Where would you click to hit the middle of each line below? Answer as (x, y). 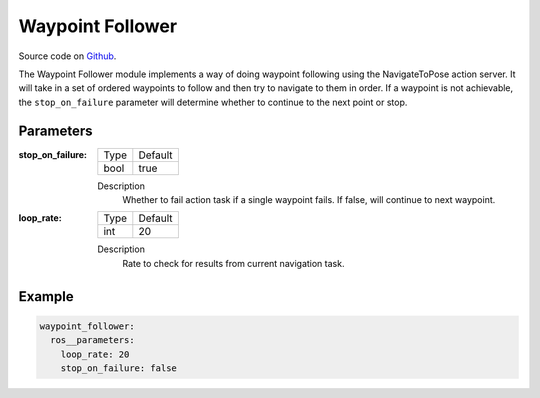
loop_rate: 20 (95, 354)
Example (46, 296)
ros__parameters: (92, 340)
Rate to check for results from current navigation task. (233, 263)
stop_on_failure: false (118, 368)
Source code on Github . (67, 56)
